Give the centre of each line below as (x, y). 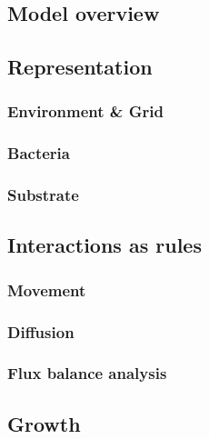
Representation (80, 67)
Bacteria (39, 153)
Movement (47, 289)
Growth (44, 423)
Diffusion (41, 331)
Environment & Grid (85, 111)
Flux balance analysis (87, 373)
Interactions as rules (104, 245)
